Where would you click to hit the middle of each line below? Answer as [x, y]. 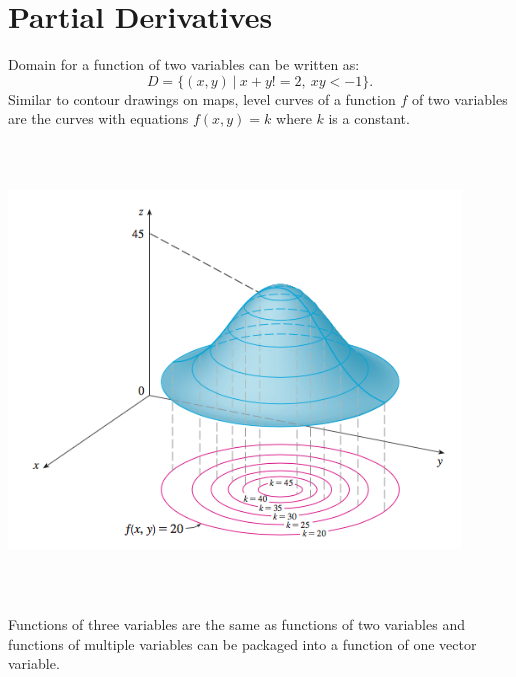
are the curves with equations [98, 118]
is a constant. [369, 118]
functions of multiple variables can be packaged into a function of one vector [242, 643]
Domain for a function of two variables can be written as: [184, 64]
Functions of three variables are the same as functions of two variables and [236, 624]
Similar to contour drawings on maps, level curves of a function [202, 98]
